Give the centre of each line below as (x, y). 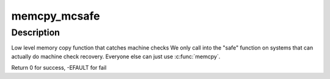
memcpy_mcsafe (56, 16)
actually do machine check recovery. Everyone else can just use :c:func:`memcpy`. (116, 56)
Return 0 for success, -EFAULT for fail (59, 68)
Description (36, 32)
